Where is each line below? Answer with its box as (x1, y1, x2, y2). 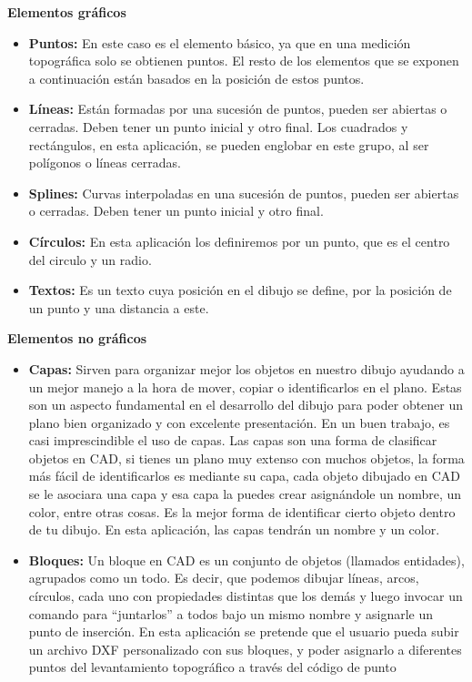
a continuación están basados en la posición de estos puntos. (28, 68, 365, 87)
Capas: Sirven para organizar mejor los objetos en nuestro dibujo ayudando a (28, 359, 465, 378)
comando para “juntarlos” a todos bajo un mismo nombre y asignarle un (28, 604, 434, 623)
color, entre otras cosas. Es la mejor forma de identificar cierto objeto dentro (28, 502, 456, 521)
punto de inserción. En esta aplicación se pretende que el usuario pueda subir (28, 622, 459, 641)
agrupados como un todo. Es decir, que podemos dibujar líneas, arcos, (28, 568, 419, 587)
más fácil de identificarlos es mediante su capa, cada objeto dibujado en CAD (28, 466, 460, 485)
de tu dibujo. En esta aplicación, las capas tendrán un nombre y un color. (28, 520, 440, 539)
